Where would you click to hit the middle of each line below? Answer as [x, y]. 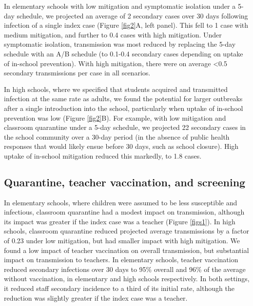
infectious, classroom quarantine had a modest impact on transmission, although [124, 212]
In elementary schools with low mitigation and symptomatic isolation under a [120, 6]
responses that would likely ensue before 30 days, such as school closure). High [121, 146]
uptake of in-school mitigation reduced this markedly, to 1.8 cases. [103, 155]
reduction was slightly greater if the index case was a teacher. [96, 297]
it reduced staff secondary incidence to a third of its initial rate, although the [119, 288]
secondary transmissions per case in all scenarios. [77, 73]
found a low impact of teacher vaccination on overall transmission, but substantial [126, 250]
